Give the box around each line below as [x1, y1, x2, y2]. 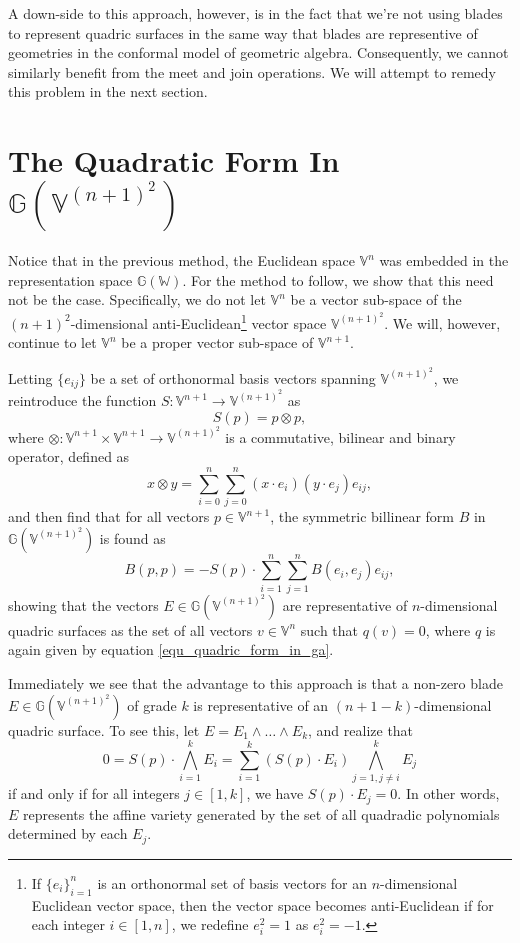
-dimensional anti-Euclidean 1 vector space [70, 309, 327, 333]
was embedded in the [379, 250, 509, 271]
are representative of [282, 594, 408, 615]
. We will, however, [384, 312, 501, 333]
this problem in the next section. [8, 81, 208, 102]
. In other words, [397, 783, 500, 804]
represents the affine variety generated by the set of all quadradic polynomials [23, 803, 500, 824]
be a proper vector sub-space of [121, 332, 314, 353]
